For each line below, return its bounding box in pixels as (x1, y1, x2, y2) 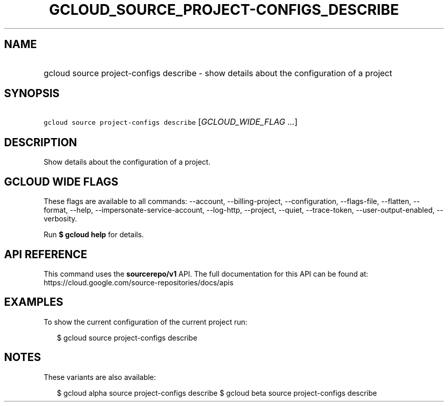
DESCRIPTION (4, 136, 77, 149)
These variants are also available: (43, 372, 156, 381)
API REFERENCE (4, 247, 87, 261)
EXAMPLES (4, 296, 63, 309)
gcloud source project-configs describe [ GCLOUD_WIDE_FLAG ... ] (43, 117, 298, 127)
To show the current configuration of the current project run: (43, 317, 248, 326)
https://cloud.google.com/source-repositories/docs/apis (43, 278, 234, 287)
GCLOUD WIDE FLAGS (4, 175, 119, 188)
